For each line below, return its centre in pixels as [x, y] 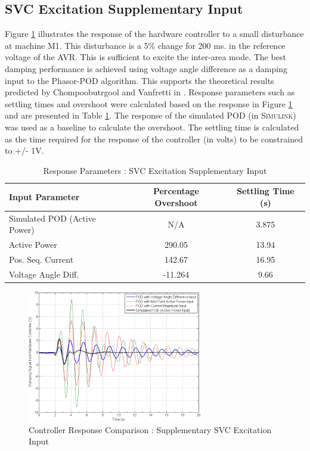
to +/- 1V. [24, 150]
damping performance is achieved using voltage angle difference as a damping [146, 68]
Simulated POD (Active [52, 218]
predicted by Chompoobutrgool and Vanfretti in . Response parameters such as [150, 92]
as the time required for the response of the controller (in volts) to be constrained [154, 139]
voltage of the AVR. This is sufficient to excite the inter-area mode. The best [145, 57]
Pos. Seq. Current [41, 259]
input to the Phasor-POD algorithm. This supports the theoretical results [139, 80]
